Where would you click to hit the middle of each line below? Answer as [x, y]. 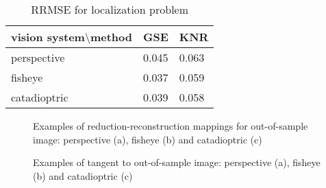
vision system [48, 37]
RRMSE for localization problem [110, 9]
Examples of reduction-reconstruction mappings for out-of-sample [171, 126]
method [111, 37]
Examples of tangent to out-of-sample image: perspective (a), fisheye [177, 162]
